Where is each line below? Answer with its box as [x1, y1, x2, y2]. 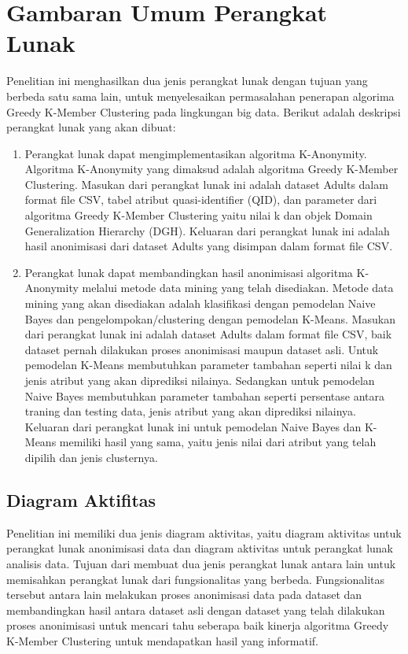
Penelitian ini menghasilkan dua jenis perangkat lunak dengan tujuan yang [6, 72, 368, 89]
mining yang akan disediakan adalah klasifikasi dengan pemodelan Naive [24, 295, 376, 312]
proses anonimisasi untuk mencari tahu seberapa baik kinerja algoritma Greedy [6, 617, 389, 634]
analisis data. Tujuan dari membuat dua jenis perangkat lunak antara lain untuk [6, 555, 396, 571]
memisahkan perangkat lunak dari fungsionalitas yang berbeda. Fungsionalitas [6, 571, 385, 587]
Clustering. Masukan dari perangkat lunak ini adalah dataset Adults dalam [24, 176, 388, 192]
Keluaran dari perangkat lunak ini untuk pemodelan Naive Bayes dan [24, 418, 362, 434]
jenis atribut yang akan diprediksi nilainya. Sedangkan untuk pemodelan [24, 372, 375, 388]
